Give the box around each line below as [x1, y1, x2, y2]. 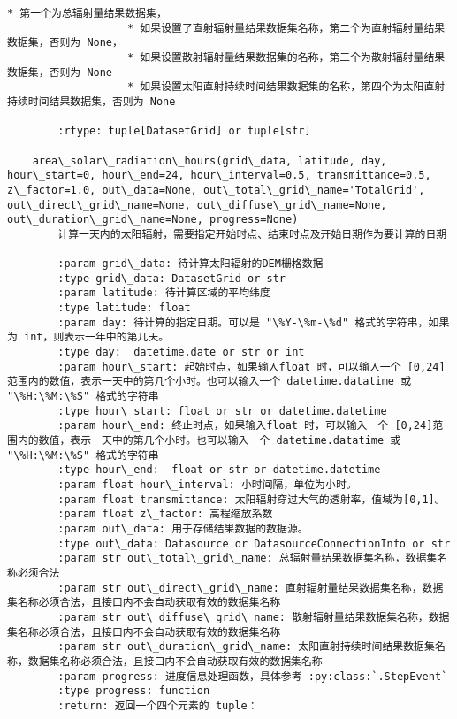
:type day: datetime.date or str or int [57, 346, 305, 359]
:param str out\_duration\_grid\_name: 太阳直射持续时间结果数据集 [57, 640, 435, 654]
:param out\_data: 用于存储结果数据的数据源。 [57, 522, 308, 535]
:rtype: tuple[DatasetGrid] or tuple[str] [57, 125, 311, 138]
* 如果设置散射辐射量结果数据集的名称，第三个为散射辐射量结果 [127, 50, 446, 64]
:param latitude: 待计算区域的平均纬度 [57, 287, 270, 300]
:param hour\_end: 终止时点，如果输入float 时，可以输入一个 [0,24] [57, 419, 433, 432]
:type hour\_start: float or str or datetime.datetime [57, 404, 387, 417]
